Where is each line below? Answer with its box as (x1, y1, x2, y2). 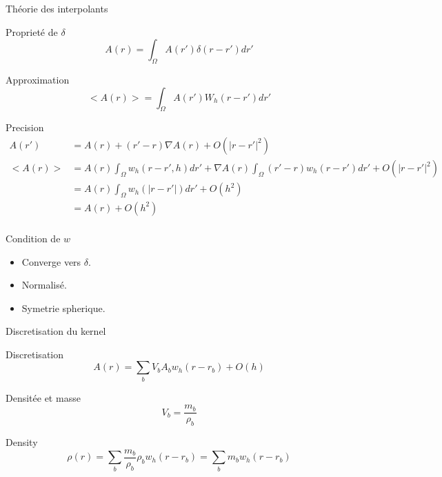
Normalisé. (21, 278, 67, 292)
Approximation (6, 72, 70, 86)
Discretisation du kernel (6, 324, 106, 338)
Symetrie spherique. (21, 300, 106, 315)
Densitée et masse (6, 390, 81, 405)
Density (6, 435, 38, 449)
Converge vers (21, 254, 81, 269)
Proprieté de (6, 24, 58, 39)
